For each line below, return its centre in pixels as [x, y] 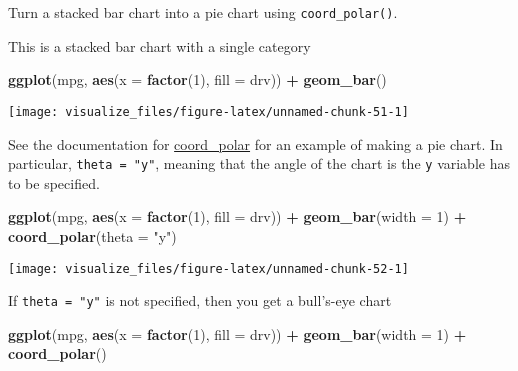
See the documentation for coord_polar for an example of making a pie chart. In [255, 143]
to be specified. [54, 182]
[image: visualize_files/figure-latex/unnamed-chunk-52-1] [208, 268]
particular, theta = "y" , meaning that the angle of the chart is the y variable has [259, 163]
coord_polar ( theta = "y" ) [92, 235]
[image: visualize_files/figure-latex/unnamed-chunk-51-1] [208, 111]
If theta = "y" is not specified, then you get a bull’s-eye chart [200, 300]
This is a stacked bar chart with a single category [159, 45]
